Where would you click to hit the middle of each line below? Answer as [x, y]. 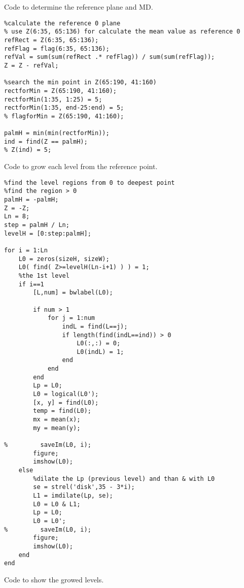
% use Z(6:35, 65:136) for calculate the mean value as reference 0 [122, 32]
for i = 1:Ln [26, 250]
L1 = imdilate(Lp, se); [73, 495]
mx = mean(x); [57, 420]
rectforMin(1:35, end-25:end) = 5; [64, 108]
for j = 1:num [71, 318]
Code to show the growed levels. [54, 579]
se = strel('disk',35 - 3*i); [84, 487]
